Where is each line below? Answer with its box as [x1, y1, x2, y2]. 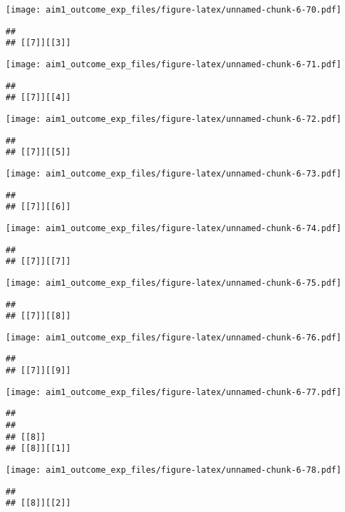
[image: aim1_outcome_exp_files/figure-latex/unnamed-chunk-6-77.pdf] [6, 387, 342, 397]
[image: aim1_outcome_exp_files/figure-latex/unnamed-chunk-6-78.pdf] [6, 465, 342, 476]
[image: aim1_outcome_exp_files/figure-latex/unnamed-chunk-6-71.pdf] [6, 59, 342, 69]
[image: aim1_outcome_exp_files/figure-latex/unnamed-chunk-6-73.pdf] [6, 168, 342, 179]
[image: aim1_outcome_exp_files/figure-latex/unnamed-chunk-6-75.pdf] [6, 277, 342, 288]
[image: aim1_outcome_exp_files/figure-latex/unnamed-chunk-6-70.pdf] [6, 5, 342, 15]
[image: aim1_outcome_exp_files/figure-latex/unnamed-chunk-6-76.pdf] [6, 332, 342, 343]
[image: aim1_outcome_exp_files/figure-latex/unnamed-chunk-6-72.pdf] [6, 113, 342, 124]
